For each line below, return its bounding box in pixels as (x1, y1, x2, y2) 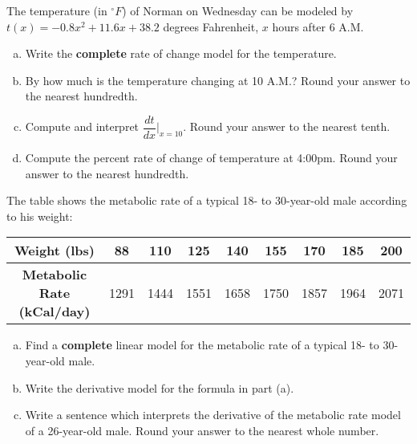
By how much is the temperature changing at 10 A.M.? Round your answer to (25, 71, 411, 88)
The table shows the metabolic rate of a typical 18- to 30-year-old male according (6, 192, 407, 209)
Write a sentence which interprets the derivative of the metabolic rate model (25, 406, 401, 423)
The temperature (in (6, 2, 107, 18)
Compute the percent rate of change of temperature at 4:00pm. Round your (25, 149, 398, 166)
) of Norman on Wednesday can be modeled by (122, 2, 354, 18)
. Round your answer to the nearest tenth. (183, 118, 391, 135)
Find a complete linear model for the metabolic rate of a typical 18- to (25, 336, 379, 353)
